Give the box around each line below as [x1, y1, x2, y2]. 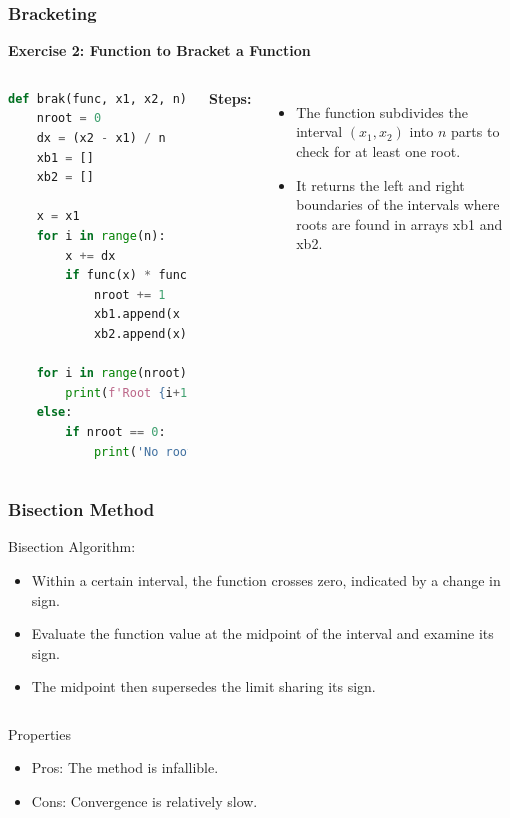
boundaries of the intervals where [296, 194, 500, 215]
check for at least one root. [296, 141, 461, 161]
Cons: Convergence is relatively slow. [31, 791, 258, 812]
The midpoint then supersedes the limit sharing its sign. [31, 676, 376, 697]
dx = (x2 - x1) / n [36, 131, 166, 145]
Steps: [209, 87, 252, 108]
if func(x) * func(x [65, 268, 202, 283]
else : [36, 405, 73, 420]
